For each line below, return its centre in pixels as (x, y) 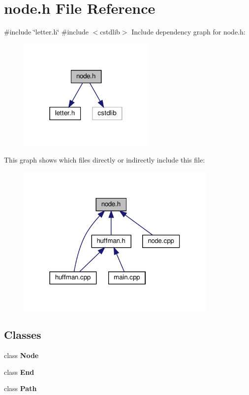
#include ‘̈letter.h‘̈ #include (46, 32)
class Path (20, 388)
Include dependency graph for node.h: (188, 32)
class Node (21, 355)
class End (19, 372)
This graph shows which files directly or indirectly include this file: (105, 160)
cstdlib (110, 32)
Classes (23, 335)
